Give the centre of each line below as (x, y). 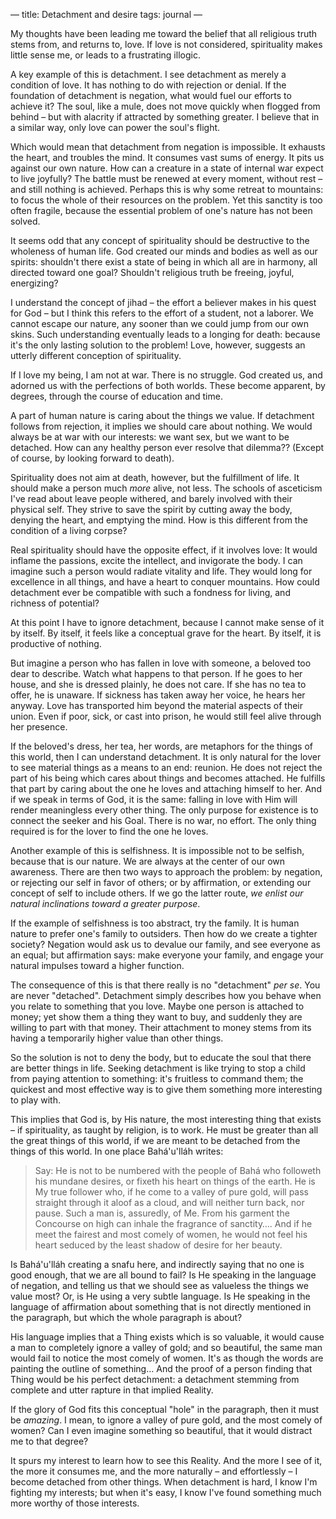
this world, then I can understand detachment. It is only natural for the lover (166, 757)
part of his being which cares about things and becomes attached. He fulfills (168, 778)
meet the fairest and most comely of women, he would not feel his (171, 1234)
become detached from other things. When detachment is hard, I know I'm (164, 1482)
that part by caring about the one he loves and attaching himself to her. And (166, 788)
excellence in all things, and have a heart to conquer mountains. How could (165, 582)
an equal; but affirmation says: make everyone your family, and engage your (167, 955)
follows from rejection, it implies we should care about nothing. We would (161, 426)
